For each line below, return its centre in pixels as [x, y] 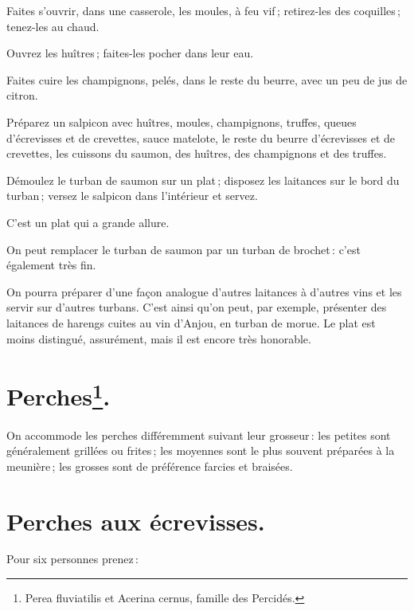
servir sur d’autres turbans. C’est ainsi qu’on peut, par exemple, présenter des [197, 307]
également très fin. [51, 265]
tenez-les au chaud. [53, 26]
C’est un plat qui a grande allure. [88, 222]
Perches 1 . [59, 395]
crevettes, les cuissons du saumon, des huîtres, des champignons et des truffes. [197, 153]
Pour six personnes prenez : [72, 559]
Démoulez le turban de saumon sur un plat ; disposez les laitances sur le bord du [203, 180]
